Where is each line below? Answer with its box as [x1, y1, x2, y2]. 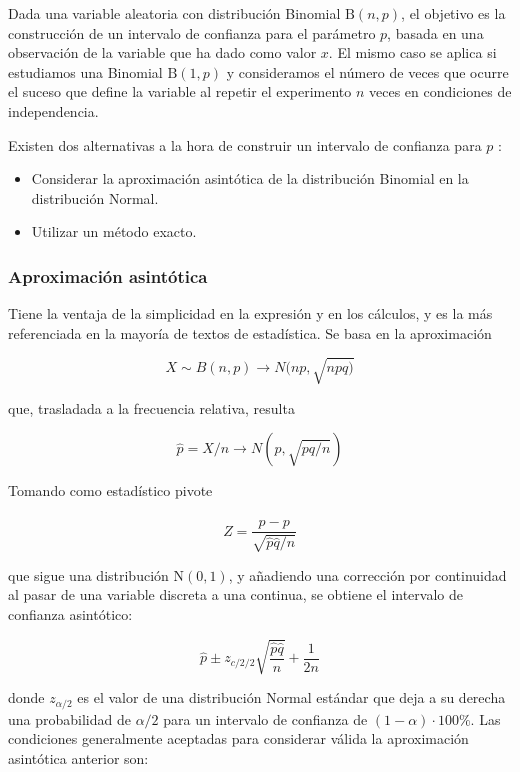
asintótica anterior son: [8, 747, 149, 768]
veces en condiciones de [369, 81, 512, 102]
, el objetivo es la [401, 3, 506, 23]
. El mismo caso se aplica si [328, 42, 497, 63]
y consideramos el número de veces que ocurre [226, 61, 509, 82]
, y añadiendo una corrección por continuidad [228, 564, 507, 585]
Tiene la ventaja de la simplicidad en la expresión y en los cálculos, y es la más [8, 303, 493, 324]
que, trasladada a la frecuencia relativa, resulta [8, 397, 295, 418]
